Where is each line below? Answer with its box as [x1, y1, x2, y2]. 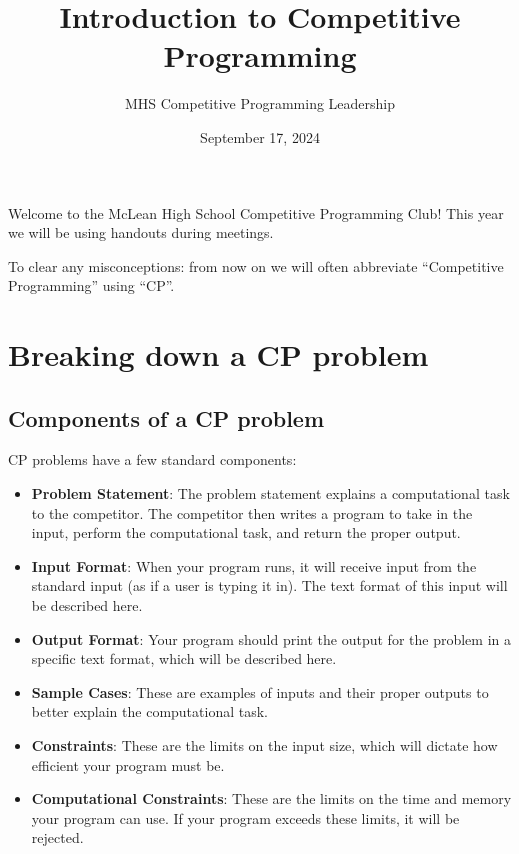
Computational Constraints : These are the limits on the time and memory [31, 788, 512, 809]
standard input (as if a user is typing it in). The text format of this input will [31, 575, 508, 596]
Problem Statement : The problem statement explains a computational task [31, 483, 510, 504]
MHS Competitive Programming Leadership [124, 93, 396, 114]
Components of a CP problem [8, 402, 325, 433]
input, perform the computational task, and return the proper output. [31, 522, 461, 543]
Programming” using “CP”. [8, 275, 175, 296]
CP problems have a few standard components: [8, 449, 297, 470]
